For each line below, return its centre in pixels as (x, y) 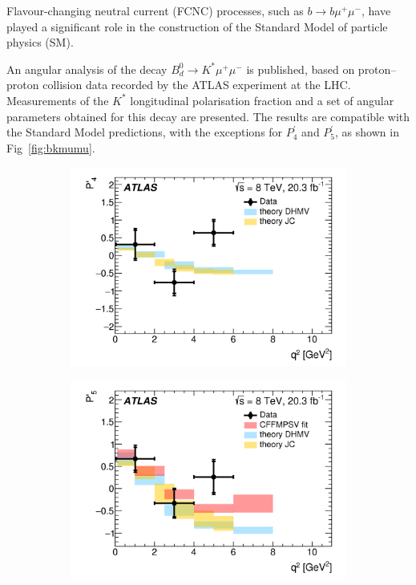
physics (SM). (40, 42)
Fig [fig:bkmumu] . (51, 147)
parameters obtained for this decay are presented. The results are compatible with (208, 116)
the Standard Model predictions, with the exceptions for (145, 132)
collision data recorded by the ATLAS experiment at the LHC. (197, 85)
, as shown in (367, 132)
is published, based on (301, 69)
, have (376, 10)
